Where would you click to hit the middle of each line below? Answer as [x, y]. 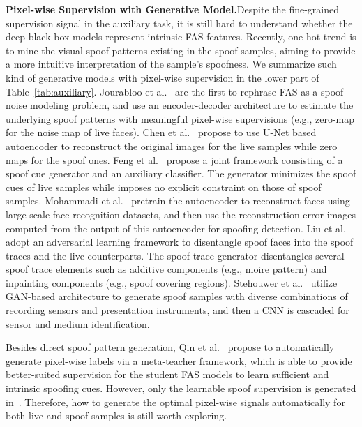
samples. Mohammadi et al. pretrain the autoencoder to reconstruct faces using [178, 201]
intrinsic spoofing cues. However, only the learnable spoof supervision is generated [181, 388]
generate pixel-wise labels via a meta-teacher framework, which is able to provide [179, 360]
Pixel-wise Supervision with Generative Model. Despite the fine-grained [173, 9]
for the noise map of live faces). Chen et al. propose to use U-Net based [161, 132]
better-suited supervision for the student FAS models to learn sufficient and [167, 374]
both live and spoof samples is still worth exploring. [116, 415]
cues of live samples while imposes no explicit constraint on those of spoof [164, 187]
